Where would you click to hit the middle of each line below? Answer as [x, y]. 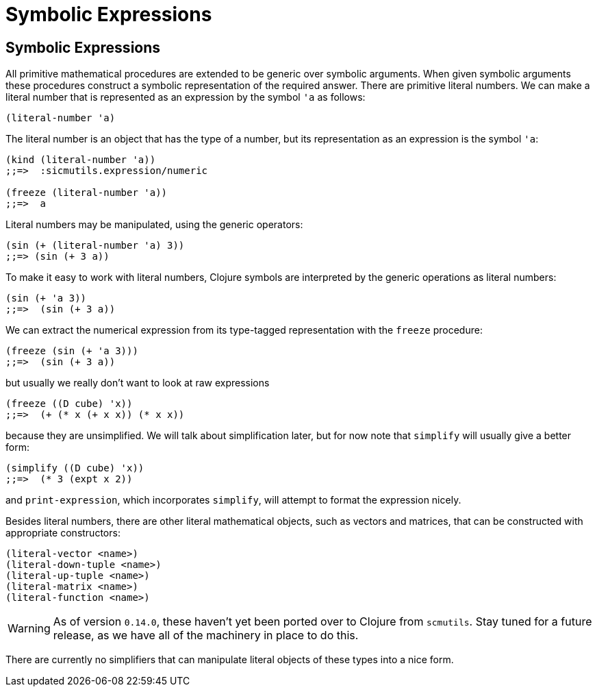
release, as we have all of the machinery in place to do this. [206, 635]
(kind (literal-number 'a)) [81, 160]
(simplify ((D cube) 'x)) [75, 468]
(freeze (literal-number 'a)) [87, 193]
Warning [29, 629]
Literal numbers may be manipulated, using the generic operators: [154, 225]
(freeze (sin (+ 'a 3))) [72, 351]
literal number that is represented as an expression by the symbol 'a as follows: [186, 97]
